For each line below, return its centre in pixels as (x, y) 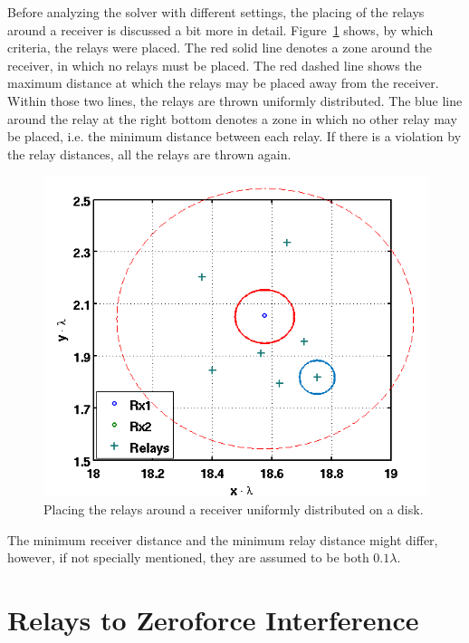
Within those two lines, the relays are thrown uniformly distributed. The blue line (235, 100)
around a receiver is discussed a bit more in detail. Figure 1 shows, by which (220, 29)
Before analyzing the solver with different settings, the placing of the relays (216, 12)
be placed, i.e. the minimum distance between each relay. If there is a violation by (234, 136)
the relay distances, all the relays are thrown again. (149, 154)
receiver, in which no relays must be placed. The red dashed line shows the (215, 65)
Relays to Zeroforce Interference (213, 620)
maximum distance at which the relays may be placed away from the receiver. (223, 83)
